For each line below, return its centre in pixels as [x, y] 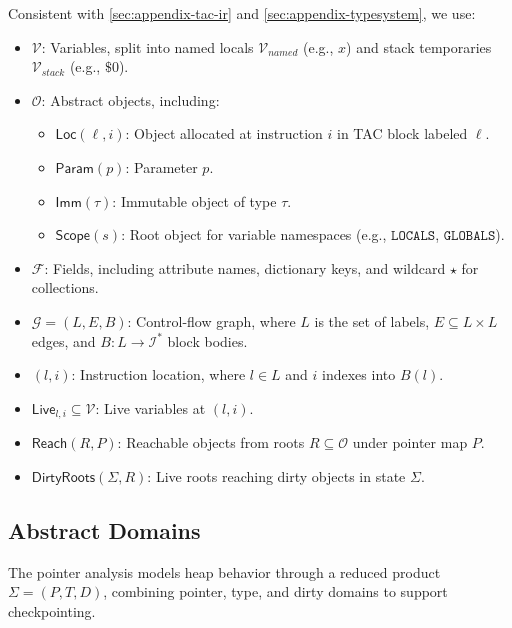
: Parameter [161, 166]
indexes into [359, 374]
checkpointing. [52, 610]
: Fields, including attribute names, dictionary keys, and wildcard [245, 267]
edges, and [63, 340]
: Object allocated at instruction [224, 133]
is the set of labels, [372, 320]
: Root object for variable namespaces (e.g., [254, 234]
